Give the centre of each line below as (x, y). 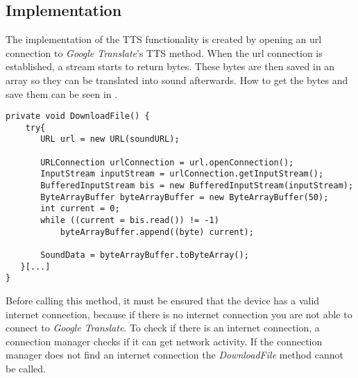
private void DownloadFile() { (78, 116)
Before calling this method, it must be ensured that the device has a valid (163, 301)
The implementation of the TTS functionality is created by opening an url (164, 39)
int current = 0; (80, 209)
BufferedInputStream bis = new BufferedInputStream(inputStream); (197, 186)
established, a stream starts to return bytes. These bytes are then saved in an (170, 66)
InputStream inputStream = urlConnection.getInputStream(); (182, 174)
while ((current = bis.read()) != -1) (130, 221)
